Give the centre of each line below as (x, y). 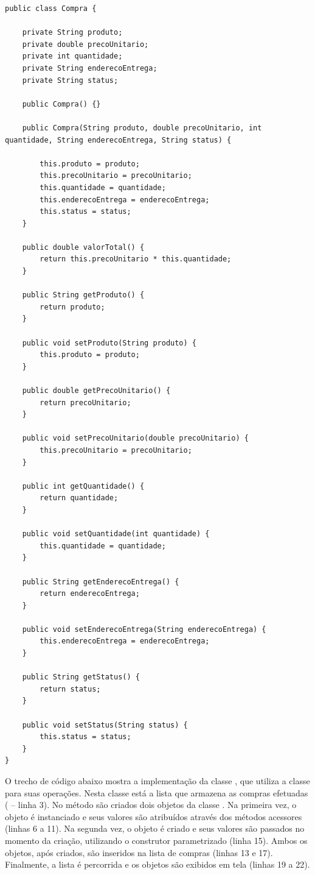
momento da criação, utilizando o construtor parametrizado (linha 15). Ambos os (156, 840)
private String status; (70, 80)
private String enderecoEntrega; (90, 68)
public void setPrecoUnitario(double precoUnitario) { (135, 438)
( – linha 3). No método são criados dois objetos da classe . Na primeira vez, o (151, 805)
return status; (70, 689)
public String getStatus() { (81, 677)
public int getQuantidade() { (83, 486)
